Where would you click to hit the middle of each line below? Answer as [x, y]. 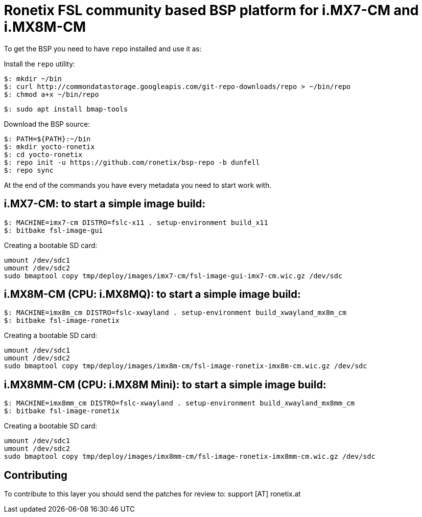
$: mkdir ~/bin [33, 79]
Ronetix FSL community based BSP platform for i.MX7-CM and [211, 10]
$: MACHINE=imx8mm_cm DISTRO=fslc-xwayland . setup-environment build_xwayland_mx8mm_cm [179, 403]
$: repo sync [29, 170]
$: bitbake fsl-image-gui [54, 230]
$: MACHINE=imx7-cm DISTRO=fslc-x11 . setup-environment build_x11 [136, 222]
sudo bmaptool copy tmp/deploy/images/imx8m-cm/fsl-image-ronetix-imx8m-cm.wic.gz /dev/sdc [186, 366]
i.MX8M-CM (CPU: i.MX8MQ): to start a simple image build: [152, 294]
